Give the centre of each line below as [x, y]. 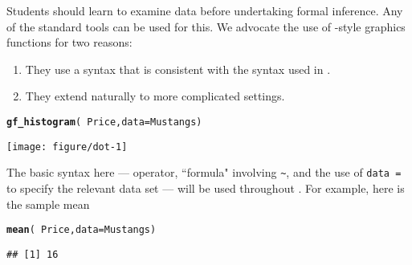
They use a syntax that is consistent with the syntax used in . [178, 69]
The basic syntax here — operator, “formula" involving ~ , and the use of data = [204, 172]
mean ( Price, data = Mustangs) [82, 230]
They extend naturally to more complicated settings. [155, 96]
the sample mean [48, 204]
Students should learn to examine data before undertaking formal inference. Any [205, 10]
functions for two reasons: [69, 42]
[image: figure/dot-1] [67, 147]
